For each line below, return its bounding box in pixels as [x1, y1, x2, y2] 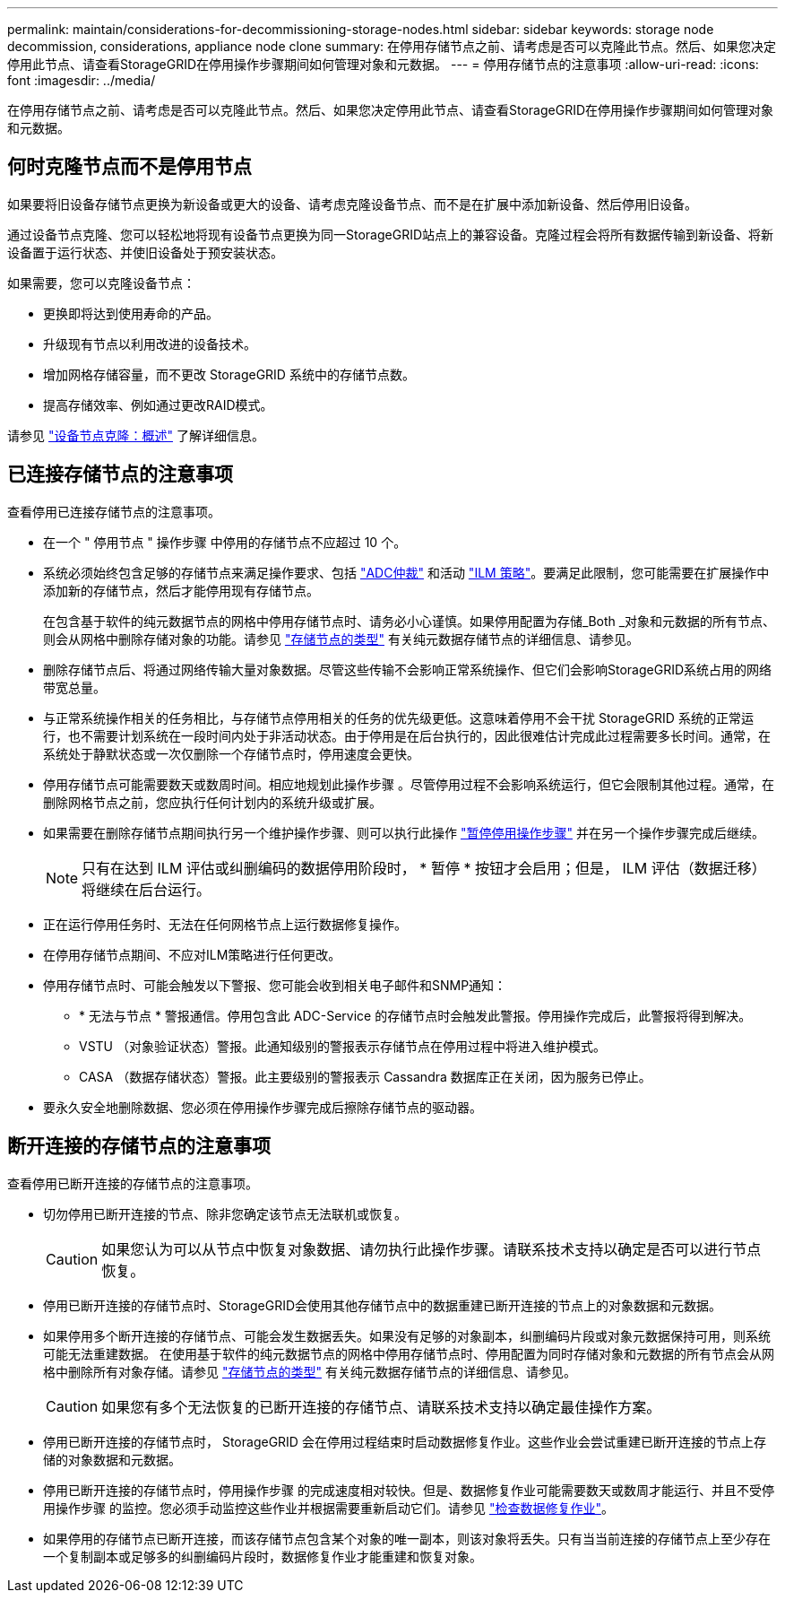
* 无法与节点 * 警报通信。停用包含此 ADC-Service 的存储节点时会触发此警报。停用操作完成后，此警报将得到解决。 [79, 1007, 752, 1023]
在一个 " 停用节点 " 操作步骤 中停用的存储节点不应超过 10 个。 [43, 534, 407, 550]
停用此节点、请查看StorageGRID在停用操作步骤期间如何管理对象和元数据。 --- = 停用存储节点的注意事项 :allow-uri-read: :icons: [7, 57, 759, 72]
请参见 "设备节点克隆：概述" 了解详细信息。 [7, 427, 264, 443]
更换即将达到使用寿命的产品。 [43, 305, 219, 321]
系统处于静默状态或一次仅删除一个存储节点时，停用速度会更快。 [43, 745, 419, 761]
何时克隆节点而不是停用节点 [7, 155, 252, 178]
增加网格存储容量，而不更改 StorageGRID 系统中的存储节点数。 [43, 366, 415, 382]
